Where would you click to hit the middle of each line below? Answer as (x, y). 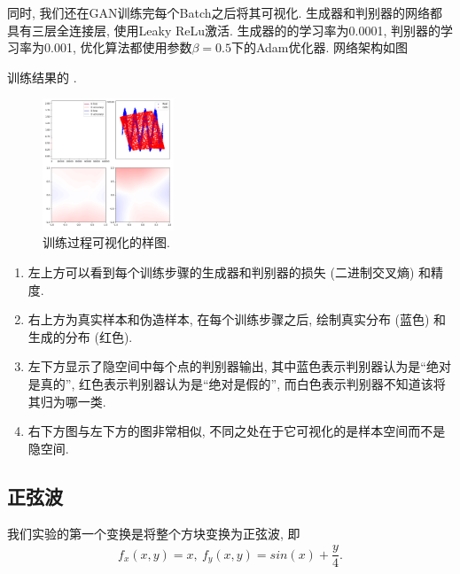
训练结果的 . (42, 77)
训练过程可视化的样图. (106, 242)
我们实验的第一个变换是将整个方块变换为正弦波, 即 (154, 533)
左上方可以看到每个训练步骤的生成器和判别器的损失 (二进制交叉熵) (221, 271)
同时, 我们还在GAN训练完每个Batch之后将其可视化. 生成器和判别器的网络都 (225, 12)
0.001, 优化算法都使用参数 (118, 47)
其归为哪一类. (67, 401)
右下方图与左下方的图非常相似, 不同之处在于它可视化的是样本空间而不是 (237, 431)
